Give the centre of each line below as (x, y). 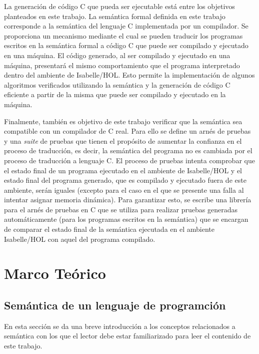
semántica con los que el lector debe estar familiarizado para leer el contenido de (127, 336)
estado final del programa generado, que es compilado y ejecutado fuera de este (125, 180)
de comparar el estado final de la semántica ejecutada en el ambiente (109, 229)
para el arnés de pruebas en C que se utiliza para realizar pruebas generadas (121, 209)
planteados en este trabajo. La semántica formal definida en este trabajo (115, 16)
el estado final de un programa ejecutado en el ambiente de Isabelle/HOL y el (123, 170)
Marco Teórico (55, 273)
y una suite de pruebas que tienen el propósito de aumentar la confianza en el (123, 140)
